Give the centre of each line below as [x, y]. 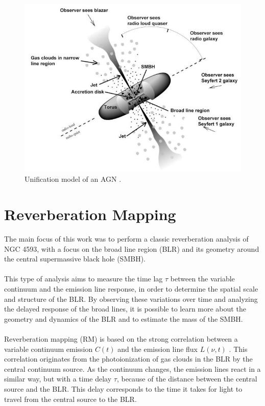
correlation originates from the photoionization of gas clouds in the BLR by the [128, 359]
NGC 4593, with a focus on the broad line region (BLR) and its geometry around [132, 248]
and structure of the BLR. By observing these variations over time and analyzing [131, 298]
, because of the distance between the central [187, 379]
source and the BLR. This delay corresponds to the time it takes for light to [123, 388]
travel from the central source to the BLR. [70, 399]
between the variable [202, 279]
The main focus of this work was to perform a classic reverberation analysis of [126, 239]
